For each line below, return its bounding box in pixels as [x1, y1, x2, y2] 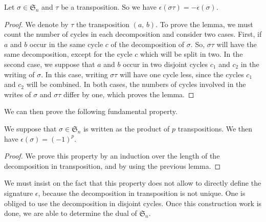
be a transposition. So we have [61, 2, 157, 12]
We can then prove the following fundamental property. [4, 106, 178, 117]
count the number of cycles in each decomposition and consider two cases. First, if [4, 29, 262, 39]
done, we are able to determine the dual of [4, 208, 137, 218]
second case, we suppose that [4, 58, 95, 69]
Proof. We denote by [4, 18, 69, 29]
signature [4, 187, 33, 198]
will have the [216, 38, 257, 49]
